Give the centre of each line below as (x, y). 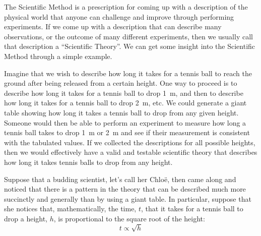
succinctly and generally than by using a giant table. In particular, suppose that (128, 198)
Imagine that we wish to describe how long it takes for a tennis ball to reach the (128, 73)
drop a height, (26, 218)
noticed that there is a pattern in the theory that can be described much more (125, 189)
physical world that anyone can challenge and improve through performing (119, 16)
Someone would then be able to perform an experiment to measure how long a (125, 122)
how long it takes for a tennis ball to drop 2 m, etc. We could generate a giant (125, 103)
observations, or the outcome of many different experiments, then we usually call (128, 36)
